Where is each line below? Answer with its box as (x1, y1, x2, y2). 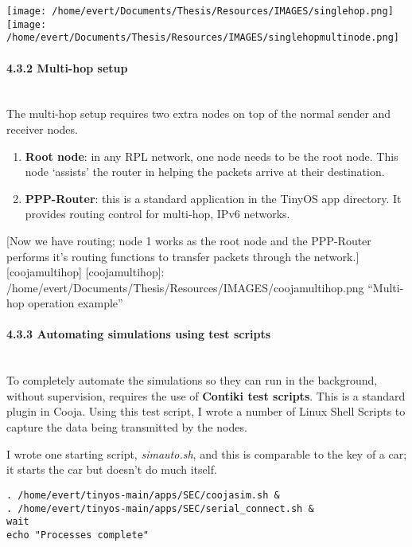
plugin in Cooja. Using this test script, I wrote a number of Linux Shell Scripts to (6, 403, 406, 420)
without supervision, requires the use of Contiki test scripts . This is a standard (6, 387, 406, 404)
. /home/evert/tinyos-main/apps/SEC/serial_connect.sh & (6, 502, 314, 514)
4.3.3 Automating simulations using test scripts (6, 326, 271, 342)
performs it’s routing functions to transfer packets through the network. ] (6, 248, 360, 264)
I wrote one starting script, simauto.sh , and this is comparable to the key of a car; (6, 445, 407, 462)
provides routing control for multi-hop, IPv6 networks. (25, 205, 290, 222)
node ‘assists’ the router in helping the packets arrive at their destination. (25, 163, 385, 180)
